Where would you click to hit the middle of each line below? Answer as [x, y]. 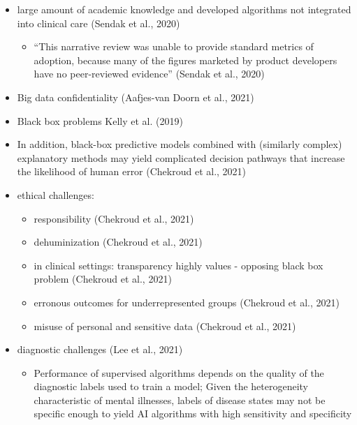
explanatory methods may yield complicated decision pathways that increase [181, 157]
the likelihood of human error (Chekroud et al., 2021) [132, 171]
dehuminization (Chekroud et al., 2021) [118, 242]
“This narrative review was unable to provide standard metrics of [174, 46]
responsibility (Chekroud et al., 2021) [114, 218]
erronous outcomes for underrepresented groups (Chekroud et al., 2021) [187, 302]
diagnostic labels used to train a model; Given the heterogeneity [171, 386]
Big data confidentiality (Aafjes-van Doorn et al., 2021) [136, 97]
